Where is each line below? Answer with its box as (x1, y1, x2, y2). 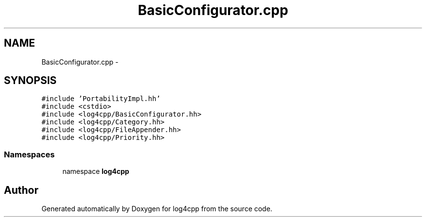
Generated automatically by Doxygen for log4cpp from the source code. (41, 204, 272, 213)
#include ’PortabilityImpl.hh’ (41, 95, 160, 103)
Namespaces (4, 149, 55, 159)
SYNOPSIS (4, 74, 57, 87)
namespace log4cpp (62, 167, 129, 176)
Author (4, 184, 38, 196)
